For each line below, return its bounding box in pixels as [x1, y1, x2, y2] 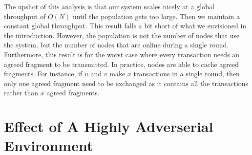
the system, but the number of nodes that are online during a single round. [4, 40, 229, 50]
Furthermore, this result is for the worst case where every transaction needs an [4, 49, 240, 59]
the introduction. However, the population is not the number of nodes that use [4, 30, 240, 40]
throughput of [4, 11, 46, 21]
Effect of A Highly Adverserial [4, 116, 213, 136]
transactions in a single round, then [133, 68, 240, 79]
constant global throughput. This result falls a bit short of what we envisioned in [4, 21, 247, 31]
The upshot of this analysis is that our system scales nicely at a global [4, 1, 214, 11]
